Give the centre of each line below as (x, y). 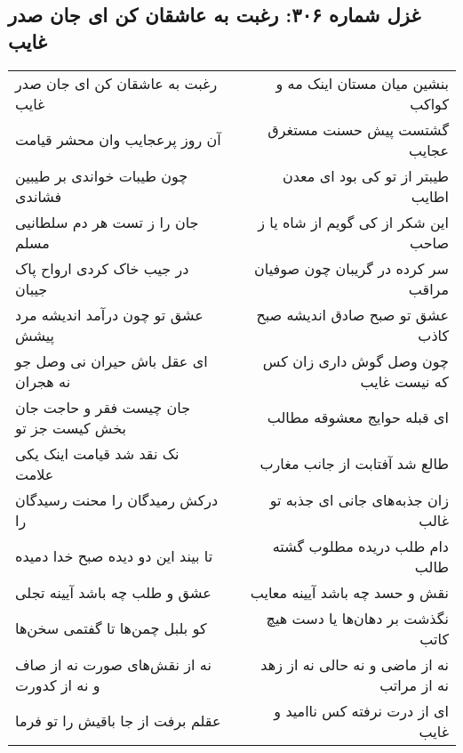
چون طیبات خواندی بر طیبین (102, 175)
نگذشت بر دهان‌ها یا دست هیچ (357, 618)
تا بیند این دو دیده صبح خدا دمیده (114, 556)
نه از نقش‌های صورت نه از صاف (113, 664)
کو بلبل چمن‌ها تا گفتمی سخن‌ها (111, 628)
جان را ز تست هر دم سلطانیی (107, 222)
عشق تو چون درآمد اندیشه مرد (109, 314)
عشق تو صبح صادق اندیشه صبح (352, 314)
